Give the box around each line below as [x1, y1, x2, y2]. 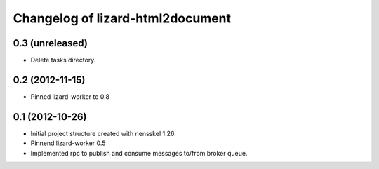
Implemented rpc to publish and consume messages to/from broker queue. [30, 149, 248, 157]
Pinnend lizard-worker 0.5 [30, 139, 106, 147]
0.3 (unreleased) [13, 37, 88, 49]
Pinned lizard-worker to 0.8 [30, 92, 110, 101]
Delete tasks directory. [30, 56, 96, 65]
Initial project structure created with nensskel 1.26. [30, 129, 176, 137]
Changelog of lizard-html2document [13, 11, 232, 26]
